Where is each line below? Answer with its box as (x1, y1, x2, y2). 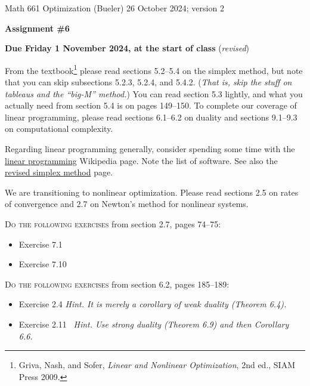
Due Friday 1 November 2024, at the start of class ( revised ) (5, 42, 250, 54)
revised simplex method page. (5, 166, 113, 178)
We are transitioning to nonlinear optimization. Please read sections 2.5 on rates (5, 186, 299, 198)
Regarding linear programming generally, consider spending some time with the (5, 143, 295, 155)
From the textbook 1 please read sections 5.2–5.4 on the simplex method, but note (5, 62, 303, 76)
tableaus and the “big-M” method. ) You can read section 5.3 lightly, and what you (5, 87, 303, 100)
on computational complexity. (5, 122, 113, 135)
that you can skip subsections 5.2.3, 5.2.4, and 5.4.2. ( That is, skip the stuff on (5, 76, 292, 88)
